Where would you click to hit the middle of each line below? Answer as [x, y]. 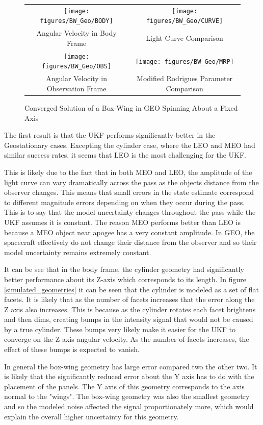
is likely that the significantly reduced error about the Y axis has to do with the [129, 376]
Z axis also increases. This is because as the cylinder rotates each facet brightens [130, 309]
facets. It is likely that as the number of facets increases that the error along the [129, 299]
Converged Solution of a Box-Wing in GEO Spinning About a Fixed [131, 108]
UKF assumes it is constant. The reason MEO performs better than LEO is [122, 222]
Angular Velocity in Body [76, 33]
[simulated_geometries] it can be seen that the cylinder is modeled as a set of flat [131, 289]
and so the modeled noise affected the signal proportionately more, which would [129, 406]
